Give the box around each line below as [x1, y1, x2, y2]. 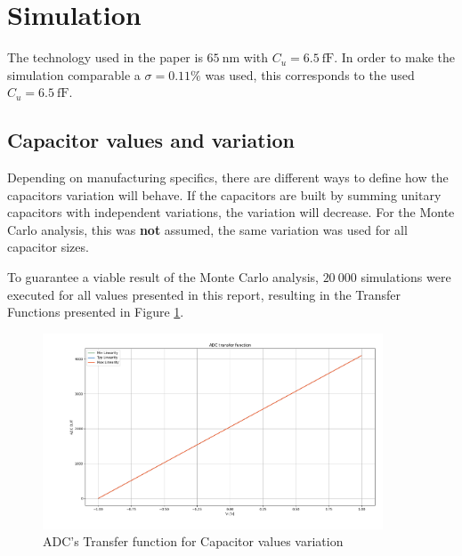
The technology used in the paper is [7, 48, 203, 67]
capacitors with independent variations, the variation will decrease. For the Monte [7, 203, 455, 222]
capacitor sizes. [7, 238, 89, 256]
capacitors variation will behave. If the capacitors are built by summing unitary [7, 185, 442, 204]
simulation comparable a [7, 65, 141, 84]
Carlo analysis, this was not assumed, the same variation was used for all [7, 220, 408, 238]
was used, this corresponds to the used [205, 65, 415, 84]
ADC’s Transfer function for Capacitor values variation [43, 532, 344, 551]
